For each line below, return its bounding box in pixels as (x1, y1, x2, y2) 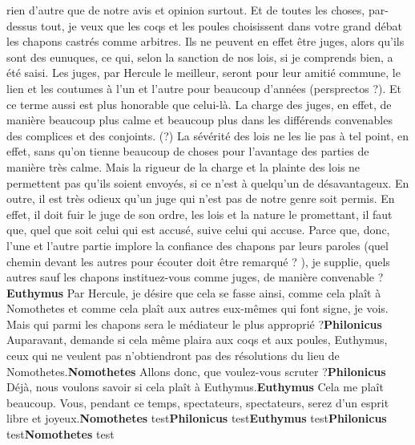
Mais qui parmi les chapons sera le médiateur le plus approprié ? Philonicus (6, 315, 382, 332)
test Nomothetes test (6, 426, 115, 443)
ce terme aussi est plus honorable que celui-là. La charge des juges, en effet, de (6, 95, 392, 112)
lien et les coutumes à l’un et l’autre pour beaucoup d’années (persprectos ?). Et (6, 79, 402, 96)
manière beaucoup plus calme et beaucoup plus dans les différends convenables (6, 111, 393, 128)
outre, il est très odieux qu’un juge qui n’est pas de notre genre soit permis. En (6, 190, 395, 207)
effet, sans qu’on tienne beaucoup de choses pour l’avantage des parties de (6, 143, 369, 160)
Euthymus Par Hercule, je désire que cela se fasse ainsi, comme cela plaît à (6, 284, 381, 301)
